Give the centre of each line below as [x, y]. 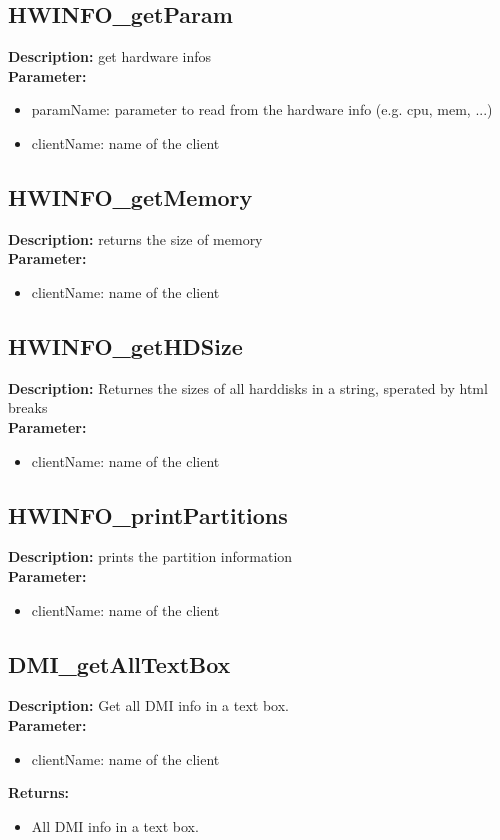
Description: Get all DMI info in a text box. [149, 705]
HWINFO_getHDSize [125, 345]
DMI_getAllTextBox [119, 663]
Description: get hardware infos [110, 56]
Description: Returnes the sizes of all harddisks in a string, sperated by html [248, 387]
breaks [28, 407]
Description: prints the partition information [150, 556]
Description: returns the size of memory [135, 238]
